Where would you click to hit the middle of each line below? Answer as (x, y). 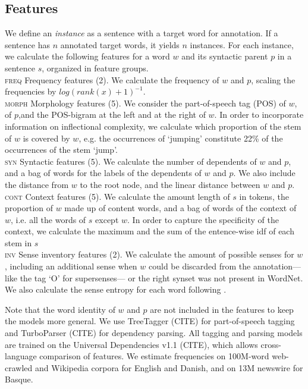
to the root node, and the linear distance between (170, 184)
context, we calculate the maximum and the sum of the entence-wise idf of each (150, 231)
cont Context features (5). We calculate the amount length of (117, 196)
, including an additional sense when (71, 266)
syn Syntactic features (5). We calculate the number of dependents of (131, 161)
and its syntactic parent (225, 56)
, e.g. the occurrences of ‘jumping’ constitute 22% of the (181, 138)
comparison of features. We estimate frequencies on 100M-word (154, 356)
